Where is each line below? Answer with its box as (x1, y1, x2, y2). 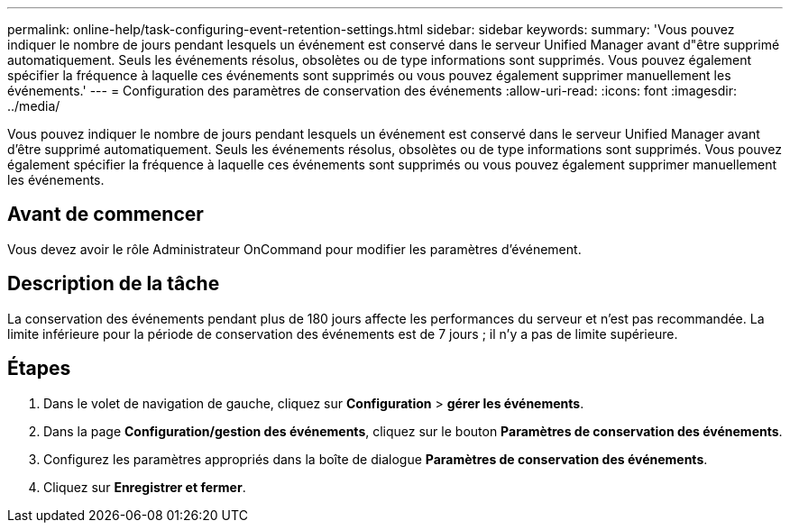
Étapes (7, 357, 71, 380)
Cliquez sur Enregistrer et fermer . (43, 479, 246, 495)
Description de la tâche (7, 272, 220, 296)
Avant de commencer (7, 203, 204, 226)
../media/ (7, 98, 60, 114)
